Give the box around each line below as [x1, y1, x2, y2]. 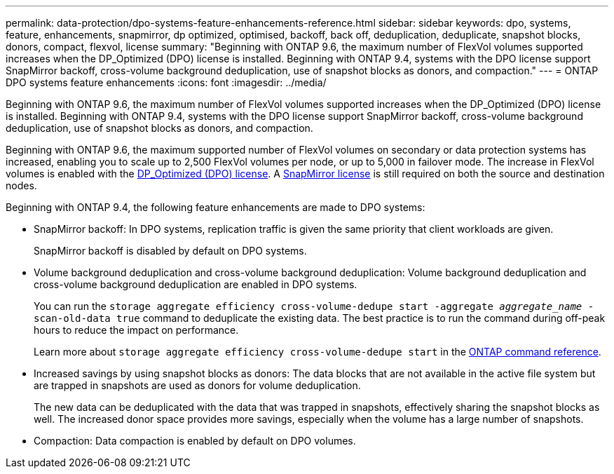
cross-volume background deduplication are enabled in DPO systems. [34, 278, 357, 290]
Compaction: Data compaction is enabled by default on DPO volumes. [34, 435, 356, 447]
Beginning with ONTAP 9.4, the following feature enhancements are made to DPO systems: [6, 201, 425, 213]
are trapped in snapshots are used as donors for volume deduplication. [34, 379, 361, 391]
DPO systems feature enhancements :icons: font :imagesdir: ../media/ [6, 76, 327, 88]
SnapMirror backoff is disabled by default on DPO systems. [34, 245, 307, 257]
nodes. [6, 180, 37, 191]
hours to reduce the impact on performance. [34, 324, 239, 336]
